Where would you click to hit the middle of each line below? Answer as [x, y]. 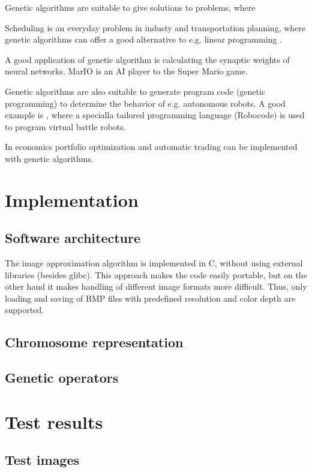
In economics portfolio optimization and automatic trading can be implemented [151, 147]
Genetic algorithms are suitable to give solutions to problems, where [130, 7]
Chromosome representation [94, 342]
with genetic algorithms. [49, 158]
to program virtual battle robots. [65, 126]
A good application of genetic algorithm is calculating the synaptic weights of [147, 59]
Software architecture [73, 238]
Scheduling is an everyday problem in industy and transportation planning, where [155, 27]
